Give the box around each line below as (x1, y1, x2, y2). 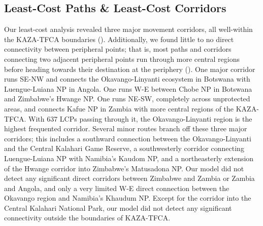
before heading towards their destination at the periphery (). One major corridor (4, 63, 255, 74)
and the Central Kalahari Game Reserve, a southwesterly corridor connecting (4, 143, 244, 154)
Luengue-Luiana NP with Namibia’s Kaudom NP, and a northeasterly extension (4, 153, 254, 163)
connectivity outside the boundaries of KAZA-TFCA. (4, 212, 171, 223)
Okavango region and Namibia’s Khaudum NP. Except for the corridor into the (4, 193, 251, 203)
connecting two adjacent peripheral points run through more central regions (4, 53, 240, 64)
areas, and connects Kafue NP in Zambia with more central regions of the (4, 103, 234, 114)
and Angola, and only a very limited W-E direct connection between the (4, 182, 229, 193)
